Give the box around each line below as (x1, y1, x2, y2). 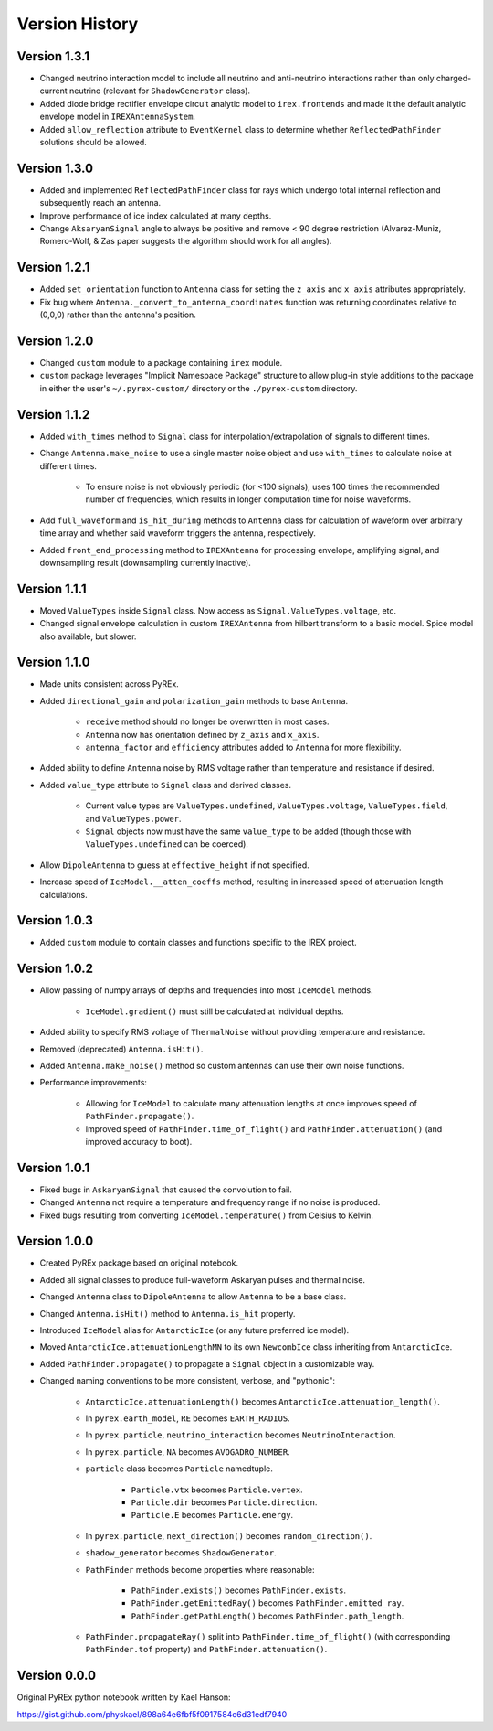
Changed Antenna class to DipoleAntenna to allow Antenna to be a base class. (39, 1291, 347, 1302)
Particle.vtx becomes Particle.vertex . (131, 1484, 303, 1495)
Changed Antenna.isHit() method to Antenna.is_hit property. (39, 1308, 296, 1319)
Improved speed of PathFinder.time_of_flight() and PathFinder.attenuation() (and (85, 1123, 443, 1134)
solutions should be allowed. (39, 137, 148, 148)
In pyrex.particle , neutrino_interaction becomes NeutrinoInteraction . (85, 1429, 396, 1440)
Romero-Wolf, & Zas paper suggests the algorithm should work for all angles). (39, 236, 332, 247)
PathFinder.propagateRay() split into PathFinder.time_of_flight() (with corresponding (85, 1631, 451, 1642)
